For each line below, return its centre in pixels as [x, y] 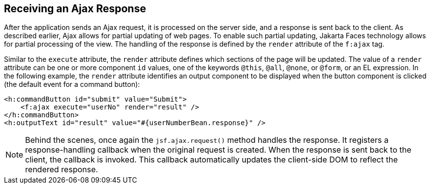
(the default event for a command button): [72, 84]
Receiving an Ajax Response [75, 9]
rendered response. [62, 170]
